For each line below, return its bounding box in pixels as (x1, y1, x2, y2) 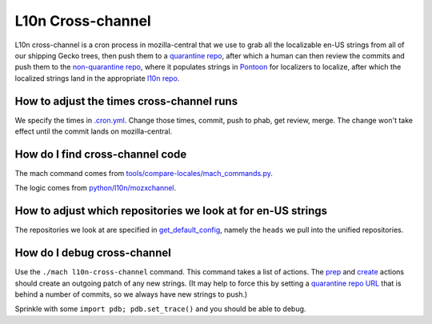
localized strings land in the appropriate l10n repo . (14, 73, 180, 83)
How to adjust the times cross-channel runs (14, 94, 238, 108)
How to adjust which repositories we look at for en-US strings (14, 204, 328, 218)
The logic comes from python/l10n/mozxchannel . (14, 183, 177, 193)
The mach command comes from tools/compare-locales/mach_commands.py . (14, 168, 274, 178)
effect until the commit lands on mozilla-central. (14, 126, 173, 136)
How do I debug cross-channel (14, 246, 171, 260)
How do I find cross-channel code (14, 147, 187, 161)
